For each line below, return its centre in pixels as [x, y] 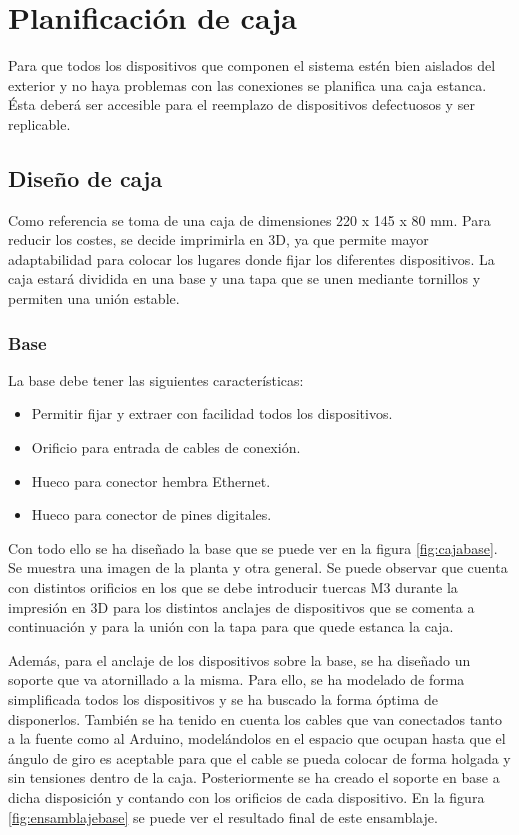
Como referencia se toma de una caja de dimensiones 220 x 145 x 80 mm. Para [249, 219]
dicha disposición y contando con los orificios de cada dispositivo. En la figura [246, 796]
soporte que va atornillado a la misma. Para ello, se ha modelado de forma [236, 679]
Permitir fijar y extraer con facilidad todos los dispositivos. [212, 413]
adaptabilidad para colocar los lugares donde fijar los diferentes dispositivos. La [251, 258]
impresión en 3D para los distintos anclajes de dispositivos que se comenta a [241, 606]
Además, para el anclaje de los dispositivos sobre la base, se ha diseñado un [239, 659]
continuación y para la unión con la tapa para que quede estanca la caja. [231, 626]
